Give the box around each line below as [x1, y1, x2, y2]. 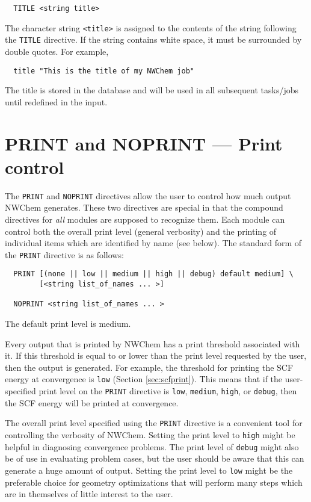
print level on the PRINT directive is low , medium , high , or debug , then [38, 385, 297, 397]
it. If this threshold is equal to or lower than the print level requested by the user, [5, 349, 307, 362]
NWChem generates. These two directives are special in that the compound [5, 201, 283, 214]
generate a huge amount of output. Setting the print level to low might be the [5, 463, 293, 476]
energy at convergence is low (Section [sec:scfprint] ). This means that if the [5, 373, 283, 385]
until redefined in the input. [5, 95, 108, 108]
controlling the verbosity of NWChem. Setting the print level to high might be [5, 428, 295, 441]
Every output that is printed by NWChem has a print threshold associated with [5, 337, 300, 350]
